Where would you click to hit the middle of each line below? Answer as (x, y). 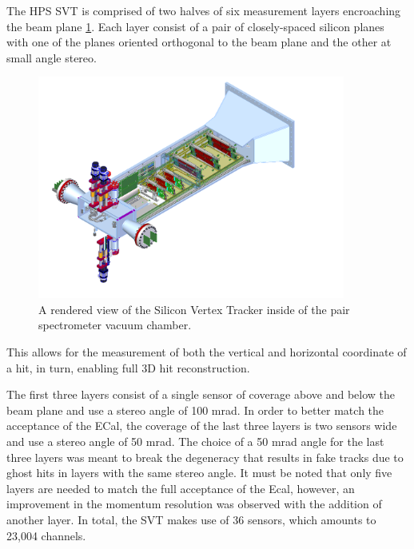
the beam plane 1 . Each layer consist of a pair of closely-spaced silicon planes (195, 26)
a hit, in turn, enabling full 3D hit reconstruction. (128, 367)
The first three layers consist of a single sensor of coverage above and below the (201, 394)
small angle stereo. (52, 57)
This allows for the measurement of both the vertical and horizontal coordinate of (207, 352)
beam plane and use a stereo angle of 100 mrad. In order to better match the (195, 410)
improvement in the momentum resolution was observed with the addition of (194, 504)
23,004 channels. (46, 535)
